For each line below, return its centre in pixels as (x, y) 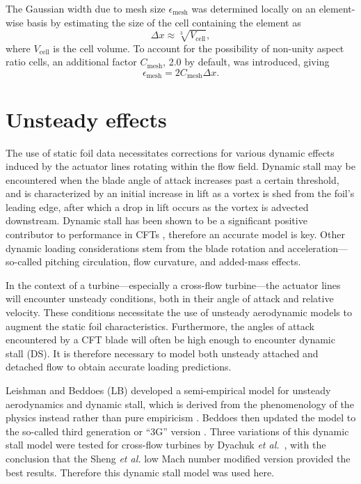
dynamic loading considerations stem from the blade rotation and (145, 248)
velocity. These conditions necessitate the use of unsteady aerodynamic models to (179, 312)
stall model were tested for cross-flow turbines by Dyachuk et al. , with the (166, 445)
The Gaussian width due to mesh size (86, 8)
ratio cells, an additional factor (71, 62)
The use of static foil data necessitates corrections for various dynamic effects (170, 152)
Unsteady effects (86, 119)
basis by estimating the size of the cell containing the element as (164, 22)
